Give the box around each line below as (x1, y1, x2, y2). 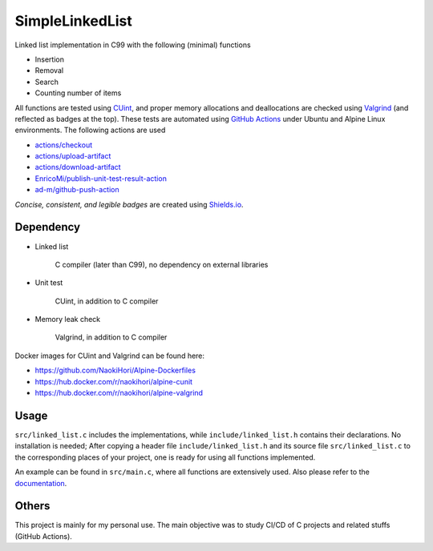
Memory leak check (34, 315, 101, 324)
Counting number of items (34, 88, 122, 98)
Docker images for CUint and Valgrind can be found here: (14, 351, 204, 360)
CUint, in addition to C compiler (55, 296, 159, 306)
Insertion (34, 54, 64, 64)
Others (14, 499, 51, 513)
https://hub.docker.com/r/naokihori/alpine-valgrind (34, 388, 204, 398)
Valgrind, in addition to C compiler (55, 332, 168, 342)
